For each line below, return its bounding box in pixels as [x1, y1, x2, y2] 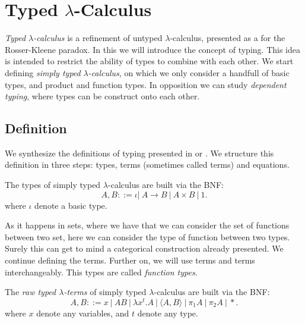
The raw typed [5, 286, 56, 298]
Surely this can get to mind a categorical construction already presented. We [5, 242, 284, 255]
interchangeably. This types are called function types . [5, 265, 198, 278]
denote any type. [137, 306, 198, 319]
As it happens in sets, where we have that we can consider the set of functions [5, 219, 290, 231]
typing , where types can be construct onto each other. [5, 90, 200, 102]
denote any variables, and [36, 306, 129, 319]
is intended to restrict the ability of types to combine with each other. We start [5, 55, 294, 67]
